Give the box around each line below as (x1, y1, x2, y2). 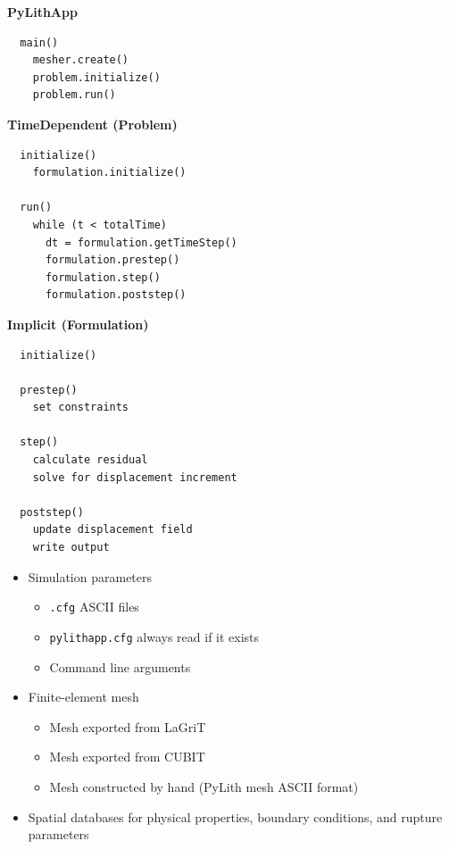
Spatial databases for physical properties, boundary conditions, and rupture (28, 807, 443, 826)
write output (32, 541, 110, 554)
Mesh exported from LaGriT (49, 717, 206, 736)
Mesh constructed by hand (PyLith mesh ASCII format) (49, 777, 359, 795)
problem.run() (32, 88, 116, 102)
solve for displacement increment (32, 470, 237, 484)
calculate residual (32, 454, 148, 467)
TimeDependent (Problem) (7, 114, 178, 133)
